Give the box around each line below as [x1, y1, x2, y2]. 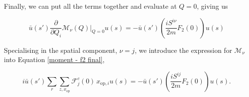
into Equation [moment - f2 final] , [4, 54, 105, 65]
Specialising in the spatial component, [4, 45, 117, 55]
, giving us [197, 1, 228, 11]
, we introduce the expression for [134, 45, 232, 55]
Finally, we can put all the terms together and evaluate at [4, 1, 177, 11]
